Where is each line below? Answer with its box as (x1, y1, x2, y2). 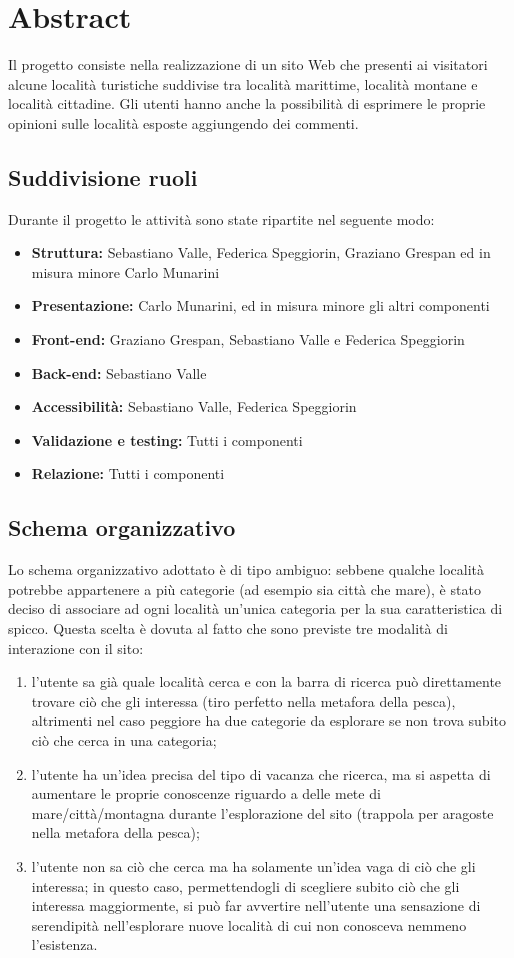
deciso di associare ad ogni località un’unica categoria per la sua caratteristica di (8, 598, 503, 619)
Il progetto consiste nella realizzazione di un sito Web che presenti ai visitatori (8, 54, 488, 75)
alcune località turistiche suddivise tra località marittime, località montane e (8, 73, 478, 94)
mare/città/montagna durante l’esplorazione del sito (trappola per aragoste (31, 802, 494, 823)
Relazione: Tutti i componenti (31, 463, 225, 484)
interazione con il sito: (8, 637, 144, 658)
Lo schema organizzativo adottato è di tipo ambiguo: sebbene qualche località (8, 559, 484, 580)
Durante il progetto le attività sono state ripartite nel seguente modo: (8, 208, 435, 229)
